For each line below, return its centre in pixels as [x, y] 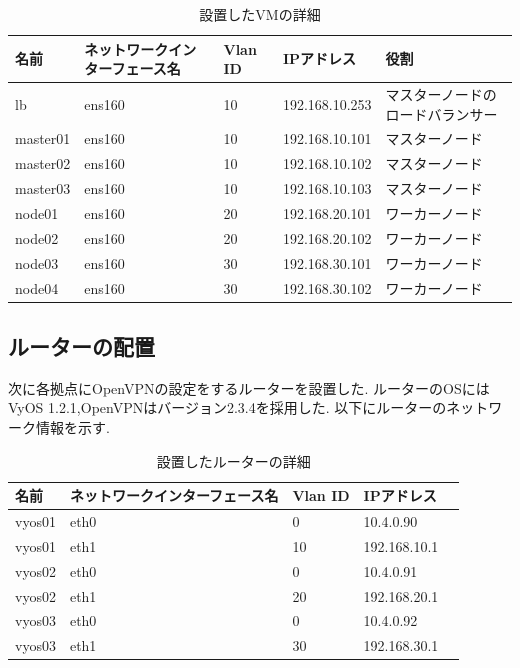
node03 [37, 262]
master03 [43, 188]
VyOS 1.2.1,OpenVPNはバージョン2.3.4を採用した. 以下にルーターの [227, 407]
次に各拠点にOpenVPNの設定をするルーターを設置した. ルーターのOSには [249, 387]
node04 [37, 287]
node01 [37, 213]
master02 [43, 163]
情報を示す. [72, 427]
